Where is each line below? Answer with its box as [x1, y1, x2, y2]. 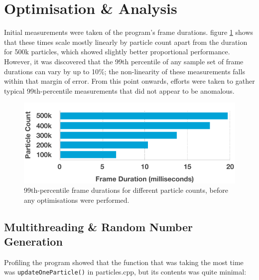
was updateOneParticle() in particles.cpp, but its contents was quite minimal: [4, 267, 247, 277]
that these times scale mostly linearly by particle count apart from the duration [4, 36, 248, 47]
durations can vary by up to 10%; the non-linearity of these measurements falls [4, 66, 245, 76]
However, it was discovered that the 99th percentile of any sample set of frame [4, 56, 244, 66]
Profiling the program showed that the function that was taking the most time [4, 257, 244, 267]
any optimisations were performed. [24, 194, 129, 205]
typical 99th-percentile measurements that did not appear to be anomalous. [4, 85, 235, 96]
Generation [4, 234, 63, 249]
